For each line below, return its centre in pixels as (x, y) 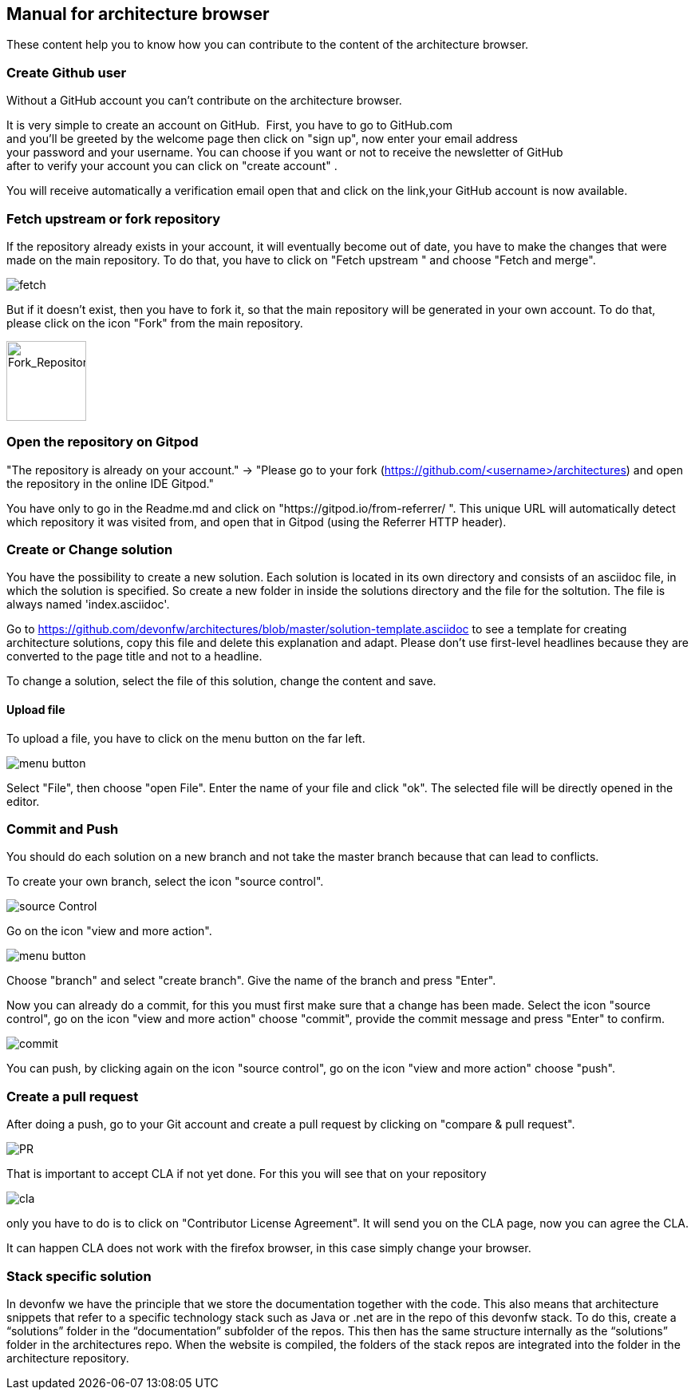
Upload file (36, 710)
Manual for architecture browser (138, 14)
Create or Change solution (90, 550)
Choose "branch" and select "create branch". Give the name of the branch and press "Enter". (251, 981)
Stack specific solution (79, 1276)
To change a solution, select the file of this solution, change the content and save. (221, 681)
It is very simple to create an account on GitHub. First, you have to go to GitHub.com (229, 125)
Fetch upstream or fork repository (114, 218)
